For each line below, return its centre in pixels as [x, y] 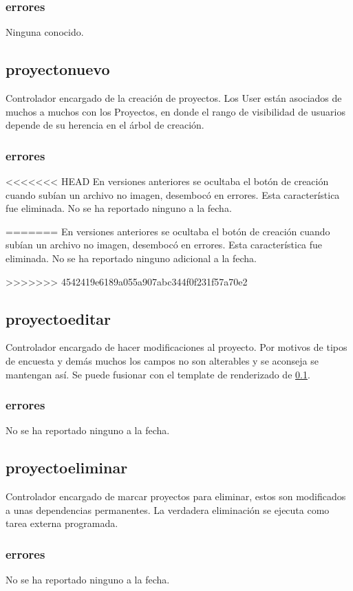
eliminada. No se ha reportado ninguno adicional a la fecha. [131, 258]
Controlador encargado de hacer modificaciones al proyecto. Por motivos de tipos [176, 347]
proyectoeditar [58, 318]
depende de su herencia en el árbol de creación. [105, 125]
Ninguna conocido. [45, 32]
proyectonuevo [58, 69]
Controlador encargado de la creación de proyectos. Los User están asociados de [174, 98]
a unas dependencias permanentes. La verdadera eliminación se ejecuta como [168, 509]
